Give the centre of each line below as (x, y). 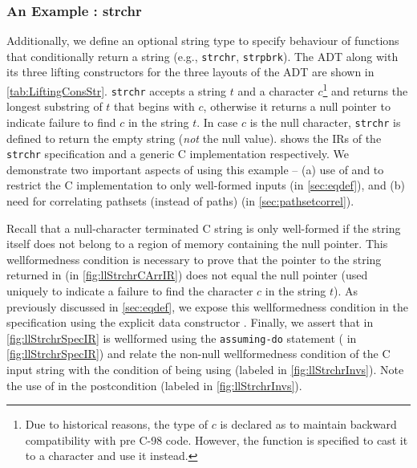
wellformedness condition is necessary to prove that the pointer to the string (194, 259)
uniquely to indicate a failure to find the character (130, 291)
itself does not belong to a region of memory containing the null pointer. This (197, 244)
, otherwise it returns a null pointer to (297, 106)
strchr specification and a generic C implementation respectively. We (178, 154)
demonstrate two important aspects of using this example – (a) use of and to (195, 169)
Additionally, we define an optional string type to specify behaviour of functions (203, 41)
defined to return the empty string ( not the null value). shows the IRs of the (194, 138)
